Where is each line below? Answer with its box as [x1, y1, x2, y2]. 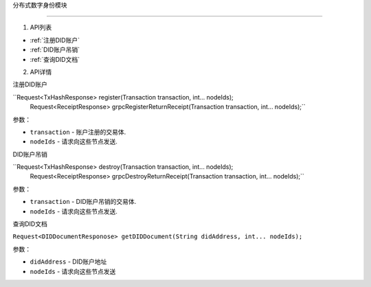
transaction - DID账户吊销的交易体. [30, 198, 137, 206]
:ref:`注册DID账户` [30, 36, 80, 44]
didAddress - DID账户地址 [30, 257, 107, 266]
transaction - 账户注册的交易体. [30, 128, 126, 136]
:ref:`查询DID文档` [30, 55, 80, 63]
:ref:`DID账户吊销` [30, 45, 80, 54]
